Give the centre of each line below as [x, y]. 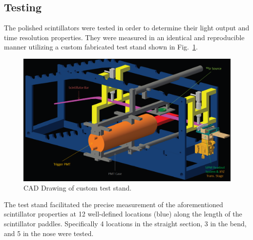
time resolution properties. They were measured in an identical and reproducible [124, 37]
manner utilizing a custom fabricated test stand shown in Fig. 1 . [101, 47]
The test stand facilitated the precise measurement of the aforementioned [114, 204]
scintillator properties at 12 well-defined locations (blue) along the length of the [123, 214]
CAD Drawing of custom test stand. [78, 188]
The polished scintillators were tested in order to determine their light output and [127, 28]
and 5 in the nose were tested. [49, 233]
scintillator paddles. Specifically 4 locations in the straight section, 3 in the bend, [125, 224]
